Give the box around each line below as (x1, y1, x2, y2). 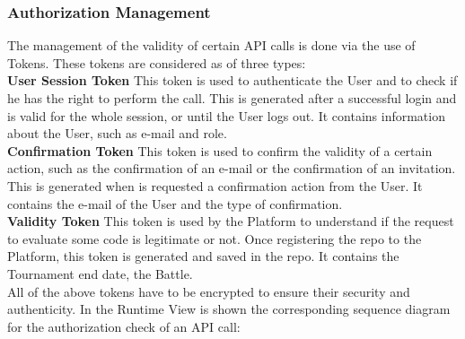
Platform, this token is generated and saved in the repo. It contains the (7, 247, 399, 265)
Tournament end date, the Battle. (7, 264, 193, 282)
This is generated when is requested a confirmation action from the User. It (7, 176, 423, 195)
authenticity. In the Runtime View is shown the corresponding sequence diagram (7, 300, 451, 318)
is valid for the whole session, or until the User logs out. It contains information (7, 106, 445, 125)
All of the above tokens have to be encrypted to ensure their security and (7, 282, 410, 300)
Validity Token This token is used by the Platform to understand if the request (7, 212, 454, 230)
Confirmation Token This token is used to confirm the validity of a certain (7, 141, 433, 160)
